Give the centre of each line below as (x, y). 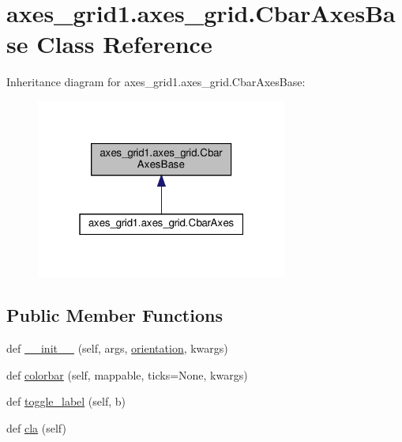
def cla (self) (36, 428)
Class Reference (124, 44)
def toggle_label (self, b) (66, 401)
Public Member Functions (115, 315)
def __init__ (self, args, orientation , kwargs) (117, 348)
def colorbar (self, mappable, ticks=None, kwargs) (127, 374)
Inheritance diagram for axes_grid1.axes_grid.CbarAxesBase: (156, 82)
